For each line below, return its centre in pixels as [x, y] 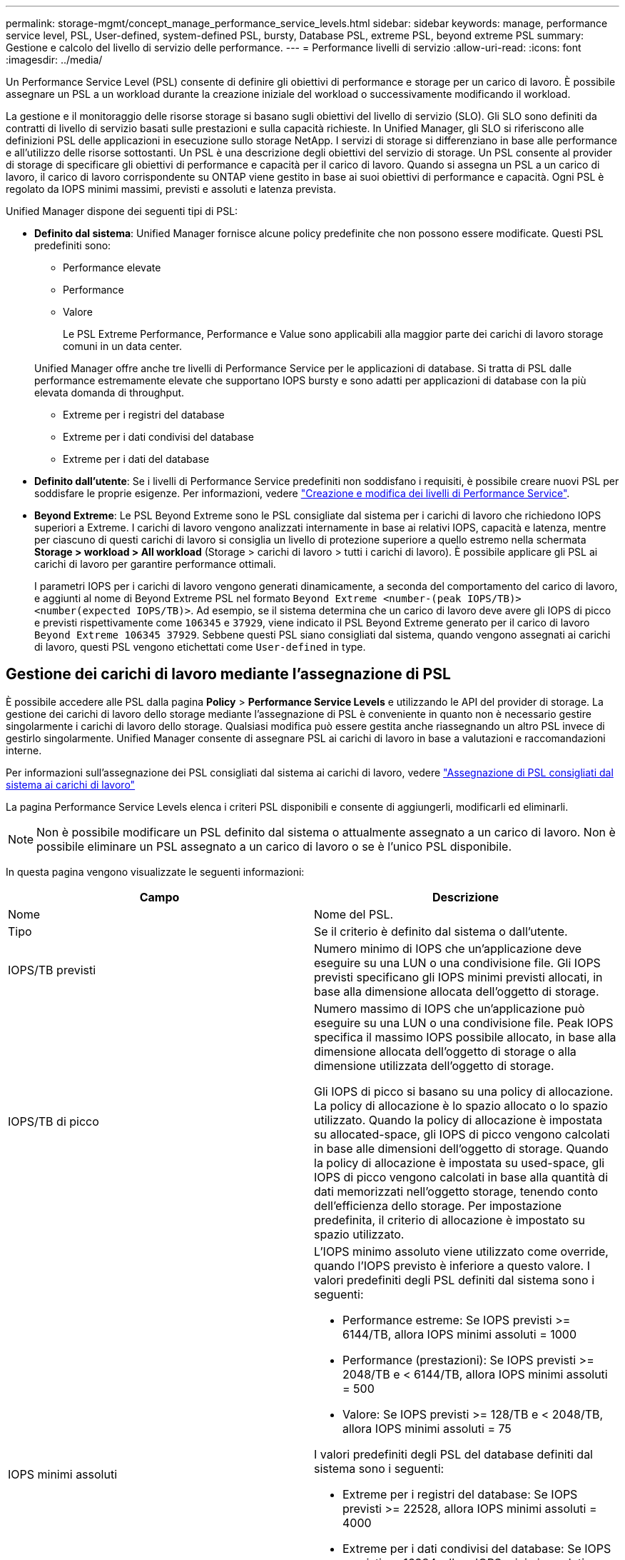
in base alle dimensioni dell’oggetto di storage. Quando [461, 1148]
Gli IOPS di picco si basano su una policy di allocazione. [464, 1091]
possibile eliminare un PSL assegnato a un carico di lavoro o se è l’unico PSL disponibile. [274, 846]
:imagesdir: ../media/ [54, 60]
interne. [24, 750]
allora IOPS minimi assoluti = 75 [427, 1428]
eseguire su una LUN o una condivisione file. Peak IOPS [464, 1022]
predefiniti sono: [73, 245]
